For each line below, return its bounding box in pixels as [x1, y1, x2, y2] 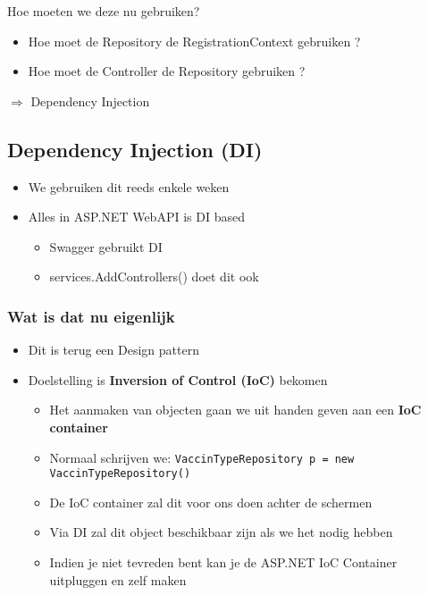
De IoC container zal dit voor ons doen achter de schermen [49, 492, 373, 511]
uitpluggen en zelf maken [49, 570, 187, 589]
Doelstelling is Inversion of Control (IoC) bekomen [28, 370, 328, 389]
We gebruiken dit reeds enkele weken [28, 177, 230, 196]
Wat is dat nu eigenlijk [7, 305, 175, 327]
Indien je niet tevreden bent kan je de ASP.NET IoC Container [49, 553, 398, 572]
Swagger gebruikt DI [49, 237, 163, 256]
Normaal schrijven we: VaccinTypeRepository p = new [49, 448, 355, 466]
